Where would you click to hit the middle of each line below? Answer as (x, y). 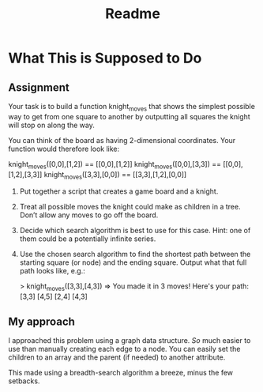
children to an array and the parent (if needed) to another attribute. (117, 357)
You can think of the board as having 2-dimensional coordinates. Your (122, 140)
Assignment (39, 87)
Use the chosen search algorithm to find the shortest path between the (135, 254)
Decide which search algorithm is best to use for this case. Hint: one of (135, 231)
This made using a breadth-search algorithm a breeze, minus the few (121, 373)
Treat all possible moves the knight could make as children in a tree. (130, 207)
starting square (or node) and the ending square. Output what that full (133, 262)
